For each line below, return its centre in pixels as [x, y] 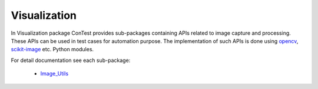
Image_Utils [54, 74]
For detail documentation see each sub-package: [71, 60]
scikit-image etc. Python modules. [52, 50]
